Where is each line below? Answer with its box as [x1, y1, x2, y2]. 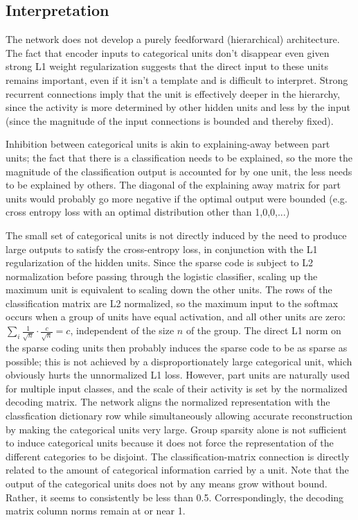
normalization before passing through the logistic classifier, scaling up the [6, 268, 318, 283]
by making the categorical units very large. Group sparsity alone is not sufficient [6, 422, 347, 436]
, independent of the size [70, 323, 174, 338]
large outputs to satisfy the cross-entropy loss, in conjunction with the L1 [6, 241, 318, 256]
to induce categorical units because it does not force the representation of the [6, 435, 334, 450]
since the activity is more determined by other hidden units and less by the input [6, 100, 350, 114]
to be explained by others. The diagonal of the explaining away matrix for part [6, 177, 341, 192]
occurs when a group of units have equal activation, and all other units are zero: [6, 309, 346, 324]
